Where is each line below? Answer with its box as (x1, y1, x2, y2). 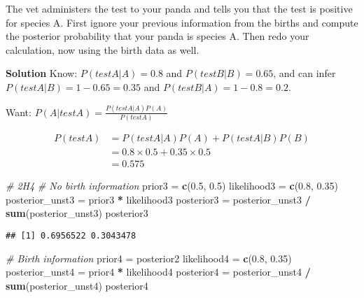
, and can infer (273, 66, 336, 80)
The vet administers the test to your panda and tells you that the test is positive (6, 1, 353, 15)
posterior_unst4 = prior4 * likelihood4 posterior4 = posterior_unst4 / (6, 264, 311, 279)
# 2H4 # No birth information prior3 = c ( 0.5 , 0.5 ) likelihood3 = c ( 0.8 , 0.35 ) (6, 178, 338, 193)
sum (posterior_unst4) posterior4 (6, 278, 148, 292)
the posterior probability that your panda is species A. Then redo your (6, 29, 309, 43)
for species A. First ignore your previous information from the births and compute (6, 15, 358, 29)
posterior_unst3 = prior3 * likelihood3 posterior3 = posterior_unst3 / (6, 192, 311, 206)
